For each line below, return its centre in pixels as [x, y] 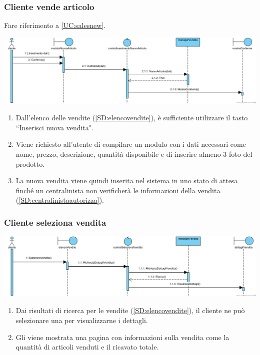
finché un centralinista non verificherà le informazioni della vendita [118, 190]
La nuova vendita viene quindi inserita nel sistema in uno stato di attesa [127, 180]
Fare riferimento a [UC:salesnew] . [55, 25]
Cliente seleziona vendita [55, 222]
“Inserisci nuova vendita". [54, 127]
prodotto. [30, 164]
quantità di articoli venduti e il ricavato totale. [87, 347]
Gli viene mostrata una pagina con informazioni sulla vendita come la [122, 337]
